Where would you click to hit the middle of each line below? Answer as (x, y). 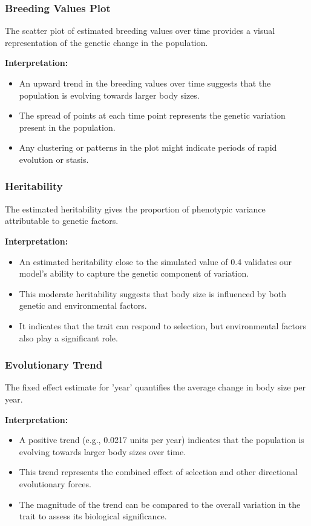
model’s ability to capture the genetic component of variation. (134, 273)
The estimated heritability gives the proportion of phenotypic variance (135, 209)
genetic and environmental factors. (83, 305)
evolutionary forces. (55, 483)
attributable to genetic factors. (62, 221)
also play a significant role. (68, 337)
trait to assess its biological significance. (93, 516)
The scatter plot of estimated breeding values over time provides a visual (140, 31)
